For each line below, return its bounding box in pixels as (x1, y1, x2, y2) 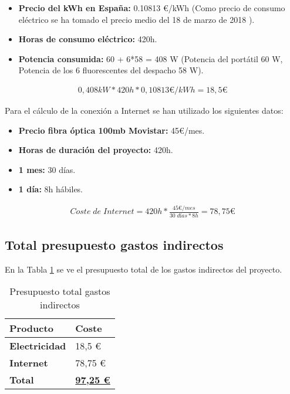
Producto (9, 321, 53, 335)
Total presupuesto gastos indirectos (5, 236, 224, 254)
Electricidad (9, 339, 66, 353)
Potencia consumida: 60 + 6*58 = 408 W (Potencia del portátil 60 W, (18, 52, 283, 64)
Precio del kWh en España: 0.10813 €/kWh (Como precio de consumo (18, 2, 285, 13)
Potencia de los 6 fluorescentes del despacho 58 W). (18, 64, 204, 76)
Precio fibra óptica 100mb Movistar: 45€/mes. (18, 124, 205, 136)
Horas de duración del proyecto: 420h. (18, 144, 173, 156)
